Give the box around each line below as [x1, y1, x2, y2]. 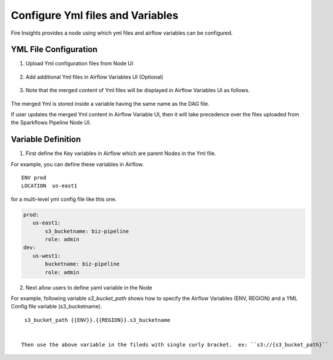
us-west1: [32, 253, 61, 259]
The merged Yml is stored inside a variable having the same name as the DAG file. [11, 100, 210, 107]
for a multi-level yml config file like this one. [11, 196, 117, 203]
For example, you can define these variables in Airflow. [11, 160, 144, 167]
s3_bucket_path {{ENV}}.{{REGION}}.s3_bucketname [24, 317, 171, 323]
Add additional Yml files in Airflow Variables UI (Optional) [25, 73, 164, 80]
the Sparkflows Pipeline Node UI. [11, 119, 91, 126]
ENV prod [21, 174, 46, 181]
